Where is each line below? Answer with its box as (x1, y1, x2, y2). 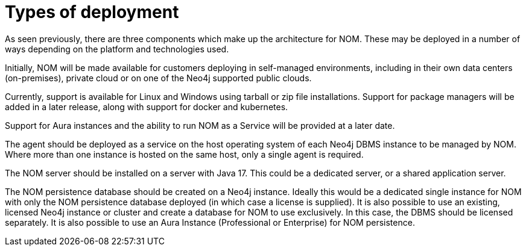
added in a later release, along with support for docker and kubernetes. (5, 101, 288, 112)
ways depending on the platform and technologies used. (5, 43, 229, 54)
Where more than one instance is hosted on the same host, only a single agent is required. (5, 149, 364, 160)
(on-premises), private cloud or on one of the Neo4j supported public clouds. (5, 72, 312, 83)
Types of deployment (5, 2, 179, 22)
